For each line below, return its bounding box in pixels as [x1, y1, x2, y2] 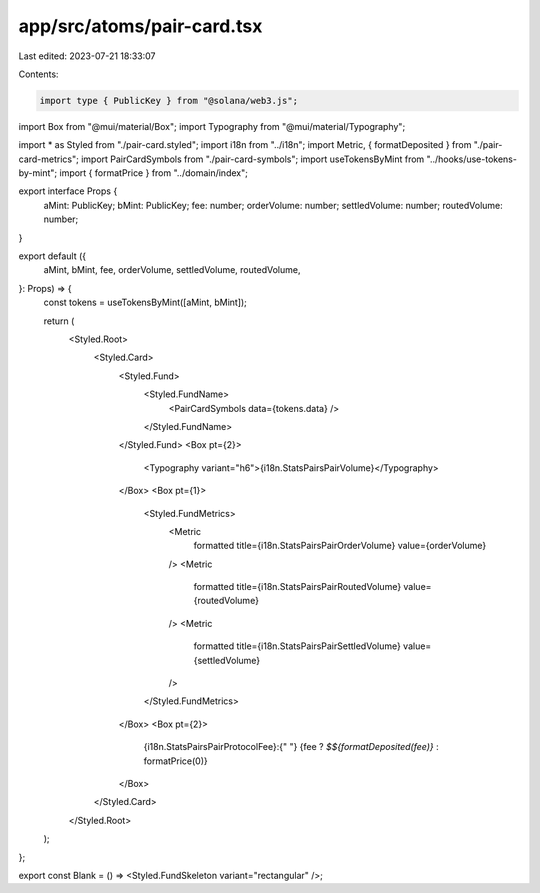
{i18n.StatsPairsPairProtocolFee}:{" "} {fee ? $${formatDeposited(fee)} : [143, 741, 439, 753]
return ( [43, 315, 75, 327]
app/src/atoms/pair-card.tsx [18, 15, 263, 37]
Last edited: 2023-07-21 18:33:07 [18, 50, 156, 62]
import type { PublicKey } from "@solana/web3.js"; [39, 95, 299, 106]
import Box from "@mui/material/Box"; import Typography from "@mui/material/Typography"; [18, 120, 406, 132]
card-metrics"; [18, 153, 79, 165]
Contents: [18, 68, 59, 80]
